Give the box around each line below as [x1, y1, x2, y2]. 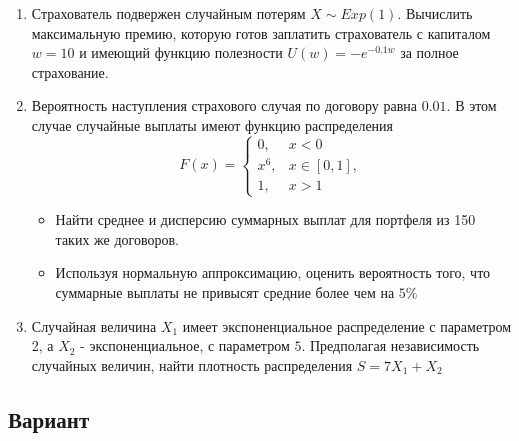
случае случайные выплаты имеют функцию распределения [31, 114, 394, 135]
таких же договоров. [55, 228, 179, 249]
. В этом [446, 95, 497, 116]
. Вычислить [397, 3, 473, 23]
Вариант [8, 403, 90, 434]
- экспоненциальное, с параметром [80, 335, 290, 356]
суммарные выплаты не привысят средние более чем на [55, 282, 395, 303]
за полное [400, 42, 459, 63]
